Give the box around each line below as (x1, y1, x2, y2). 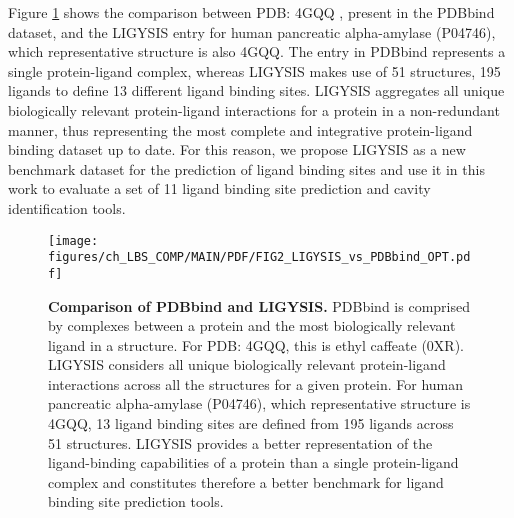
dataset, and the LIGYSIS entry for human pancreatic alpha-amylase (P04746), (8, 21, 496, 42)
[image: (48, 233, 99, 248)
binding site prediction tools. (48, 491, 224, 512)
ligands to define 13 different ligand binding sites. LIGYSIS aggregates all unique (8, 80, 505, 101)
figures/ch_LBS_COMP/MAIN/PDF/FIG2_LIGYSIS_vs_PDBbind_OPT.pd (48, 250, 471, 265)
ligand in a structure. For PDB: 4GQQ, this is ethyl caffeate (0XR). (48, 334, 464, 355)
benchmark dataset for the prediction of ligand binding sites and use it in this (8, 158, 485, 179)
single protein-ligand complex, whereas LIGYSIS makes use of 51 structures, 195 (8, 60, 501, 81)
